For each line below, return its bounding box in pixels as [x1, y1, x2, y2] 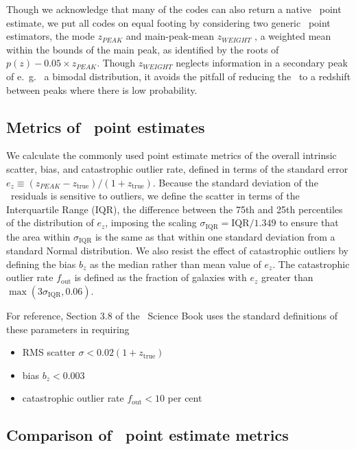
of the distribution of [6, 215, 94, 230]
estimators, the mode [6, 29, 95, 43]
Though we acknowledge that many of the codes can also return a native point [6, 2, 342, 16]
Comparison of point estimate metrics [6, 424, 289, 446]
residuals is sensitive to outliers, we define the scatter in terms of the [10, 189, 300, 203]
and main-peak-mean [126, 29, 215, 43]
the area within [6, 229, 71, 243]
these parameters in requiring [6, 321, 130, 336]
